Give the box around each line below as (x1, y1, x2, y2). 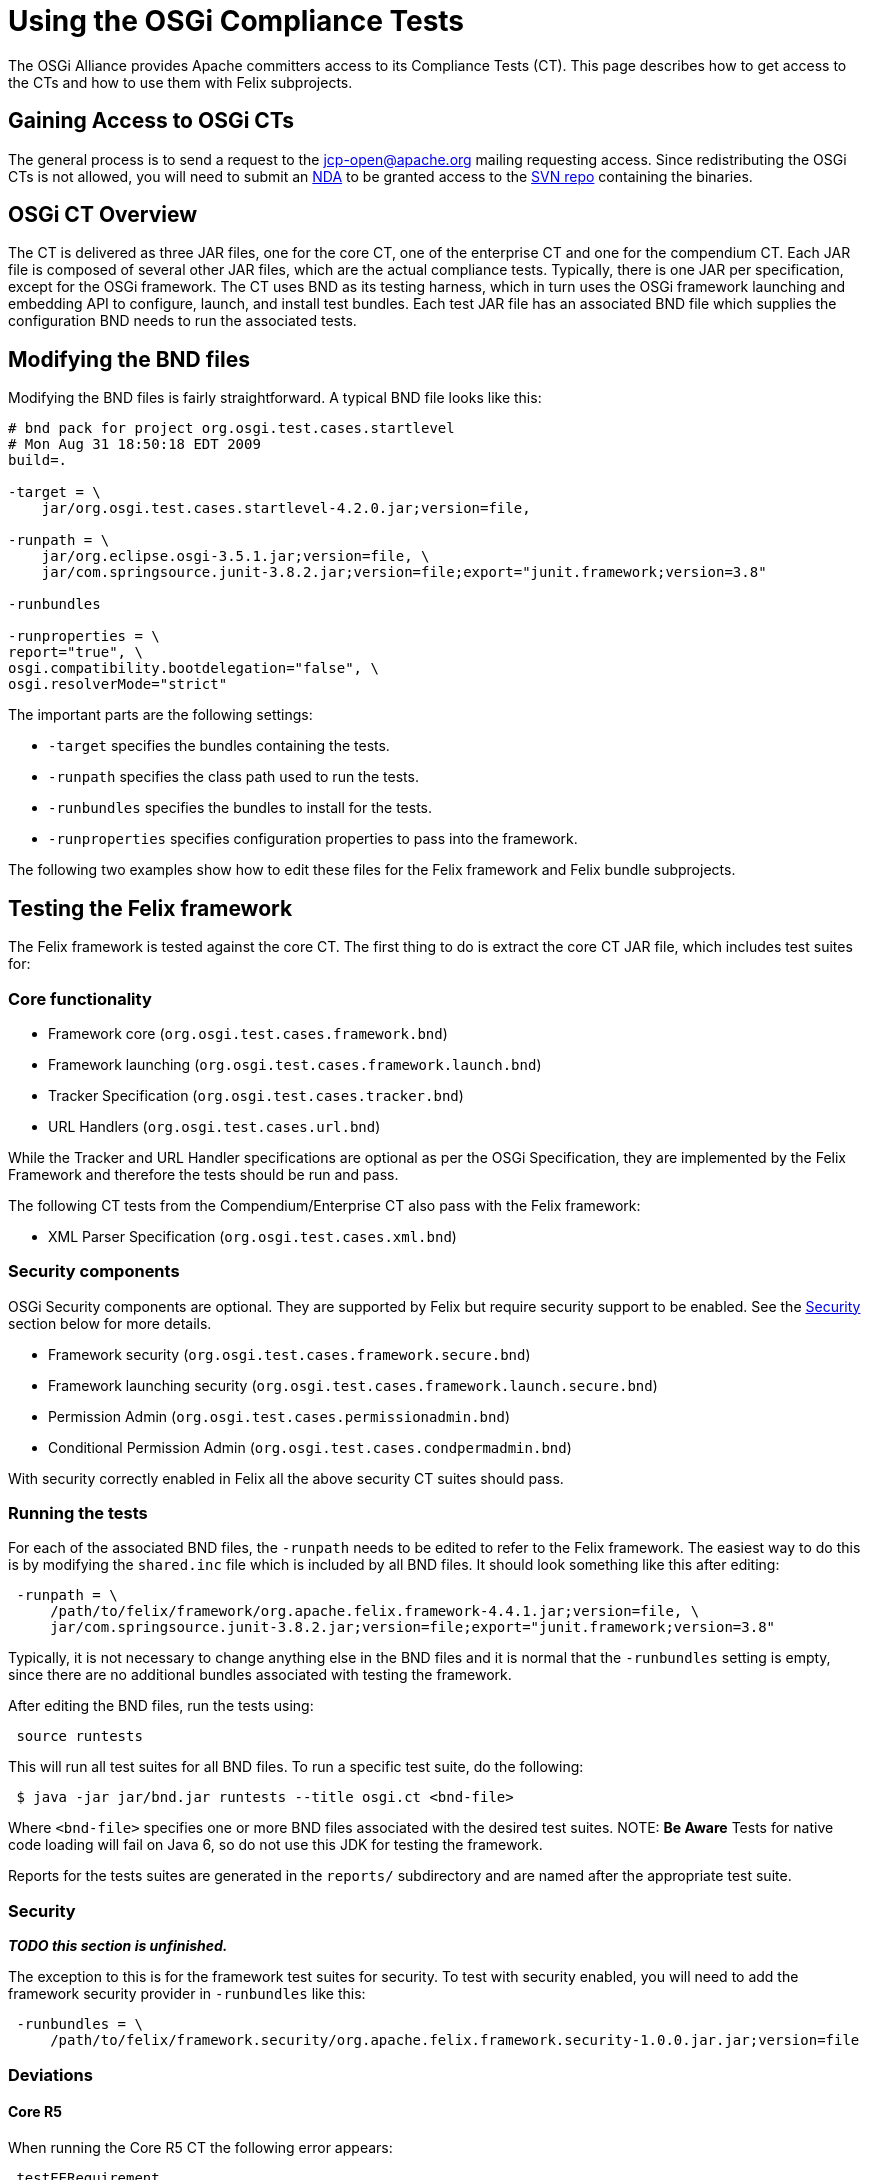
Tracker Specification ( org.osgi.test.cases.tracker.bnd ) (48, 1086, 464, 1104)
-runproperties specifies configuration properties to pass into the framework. (48, 830, 578, 848)
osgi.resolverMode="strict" (8, 676, 228, 693)
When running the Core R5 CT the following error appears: (8, 2138, 393, 2156)
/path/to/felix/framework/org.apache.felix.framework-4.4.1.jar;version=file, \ (50, 1603, 700, 1620)
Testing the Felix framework (8, 895, 293, 921)
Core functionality (8, 988, 152, 1009)
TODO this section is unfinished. (8, 1937, 228, 1955)
